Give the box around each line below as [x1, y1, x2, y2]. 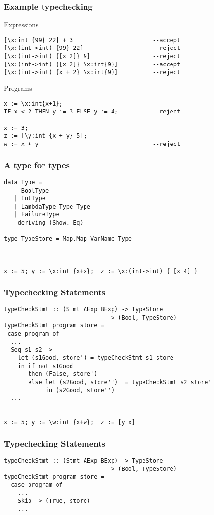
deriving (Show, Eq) [17, 219, 84, 226]
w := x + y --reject [4, 140, 181, 147]
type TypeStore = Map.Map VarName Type [4, 235, 132, 242]
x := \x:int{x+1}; [4, 100, 63, 107]
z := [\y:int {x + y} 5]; [4, 132, 87, 140]
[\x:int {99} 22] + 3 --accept [4, 36, 181, 44]
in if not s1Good [17, 362, 73, 370]
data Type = [4, 178, 42, 186]
